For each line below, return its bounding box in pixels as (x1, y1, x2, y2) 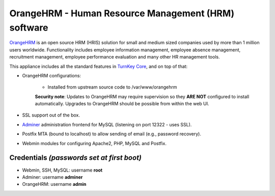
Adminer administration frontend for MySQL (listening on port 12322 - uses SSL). (22, 121, 192, 127)
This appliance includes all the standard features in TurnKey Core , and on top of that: (9, 63, 188, 69)
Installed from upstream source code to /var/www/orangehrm (47, 84, 177, 90)
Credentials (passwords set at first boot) (9, 153, 142, 162)
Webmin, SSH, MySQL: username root (22, 167, 103, 173)
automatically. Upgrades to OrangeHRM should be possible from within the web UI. (35, 101, 209, 107)
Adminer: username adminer (22, 174, 83, 180)
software (9, 22, 48, 33)
